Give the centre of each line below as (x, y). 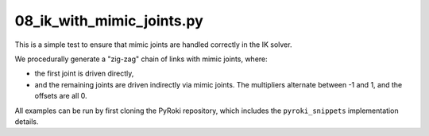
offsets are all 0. (61, 96)
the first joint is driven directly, (84, 74)
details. (27, 121)
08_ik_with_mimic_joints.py (109, 21)
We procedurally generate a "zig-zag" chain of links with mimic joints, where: (141, 59)
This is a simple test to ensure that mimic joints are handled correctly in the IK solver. (153, 45)
